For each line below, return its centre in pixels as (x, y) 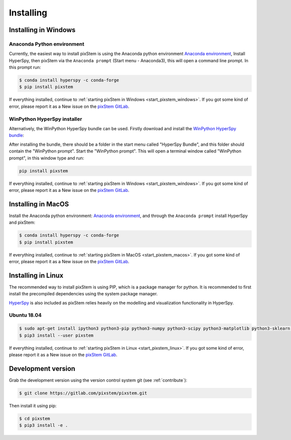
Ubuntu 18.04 (25, 315)
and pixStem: (22, 222)
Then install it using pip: (33, 406)
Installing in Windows (42, 30)
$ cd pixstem (35, 418)
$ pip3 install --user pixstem (57, 335)
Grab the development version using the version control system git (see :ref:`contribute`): (98, 380)
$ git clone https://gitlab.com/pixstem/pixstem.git (83, 393)
